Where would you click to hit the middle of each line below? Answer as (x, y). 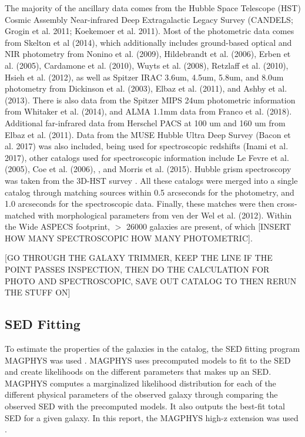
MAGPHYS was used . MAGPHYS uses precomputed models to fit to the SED (148, 360)
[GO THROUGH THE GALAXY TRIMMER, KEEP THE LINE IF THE (139, 258)
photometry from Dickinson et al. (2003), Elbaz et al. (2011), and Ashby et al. (146, 88)
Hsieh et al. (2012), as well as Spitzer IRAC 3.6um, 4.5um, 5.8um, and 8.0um (144, 77)
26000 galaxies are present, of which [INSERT (209, 226)
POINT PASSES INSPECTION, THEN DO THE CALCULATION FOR (137, 269)
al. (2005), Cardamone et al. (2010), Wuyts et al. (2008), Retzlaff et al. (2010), (147, 65)
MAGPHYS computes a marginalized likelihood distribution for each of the (140, 383)
